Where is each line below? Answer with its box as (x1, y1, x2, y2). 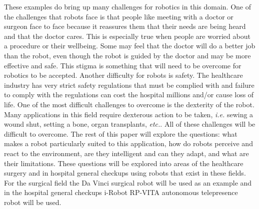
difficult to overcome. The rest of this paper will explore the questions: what (4, 128, 237, 139)
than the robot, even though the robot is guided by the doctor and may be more (4, 50, 251, 60)
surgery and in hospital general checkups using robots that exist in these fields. (4, 168, 246, 178)
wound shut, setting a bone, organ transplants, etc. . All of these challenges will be (4, 119, 255, 129)
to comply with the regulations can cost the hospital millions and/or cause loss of (4, 89, 254, 100)
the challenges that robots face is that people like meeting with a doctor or (4, 11, 233, 21)
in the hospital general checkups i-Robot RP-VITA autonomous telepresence (4, 187, 238, 198)
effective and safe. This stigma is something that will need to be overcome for (4, 60, 241, 70)
